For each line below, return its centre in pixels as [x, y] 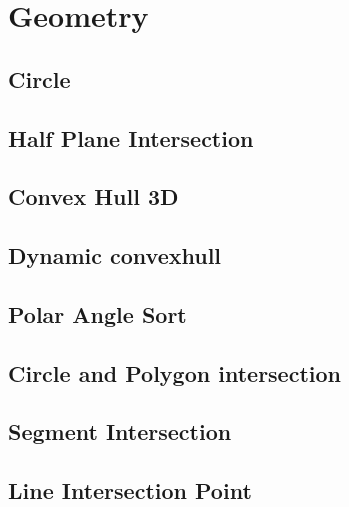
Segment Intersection [120, 431]
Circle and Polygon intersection [174, 372]
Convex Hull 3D [93, 196]
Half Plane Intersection [131, 137]
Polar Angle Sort [97, 313]
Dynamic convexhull [115, 255]
